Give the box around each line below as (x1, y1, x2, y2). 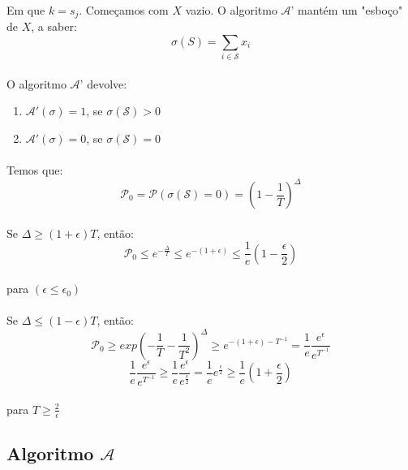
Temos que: (6, 161, 63, 178)
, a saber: (31, 18, 77, 35)
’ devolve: (79, 75, 127, 92)
